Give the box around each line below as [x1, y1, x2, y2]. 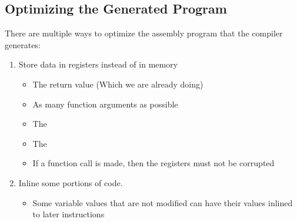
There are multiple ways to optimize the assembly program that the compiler [5, 27, 283, 39]
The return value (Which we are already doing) [32, 78, 203, 90]
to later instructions [32, 208, 105, 220]
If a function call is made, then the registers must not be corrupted [32, 157, 275, 169]
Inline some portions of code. [18, 176, 123, 189]
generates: [5, 38, 41, 51]
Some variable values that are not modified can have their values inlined [32, 196, 293, 208]
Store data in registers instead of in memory [18, 58, 178, 70]
